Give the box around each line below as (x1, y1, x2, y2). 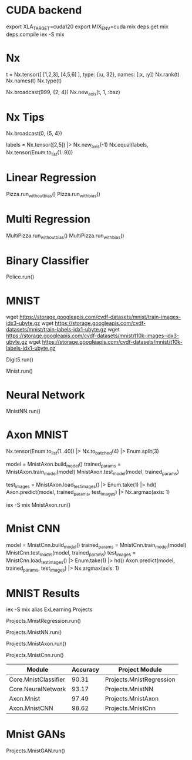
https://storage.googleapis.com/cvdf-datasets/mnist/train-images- (19, 313, 181, 321)
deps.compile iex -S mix (6, 31, 65, 38)
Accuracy (71, 666, 100, 674)
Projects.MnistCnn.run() (6, 652, 64, 659)
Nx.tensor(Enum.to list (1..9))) (6, 149, 73, 157)
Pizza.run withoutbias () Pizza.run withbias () (6, 190, 101, 199)
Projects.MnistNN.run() (6, 629, 62, 636)
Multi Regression (6, 213, 91, 225)
